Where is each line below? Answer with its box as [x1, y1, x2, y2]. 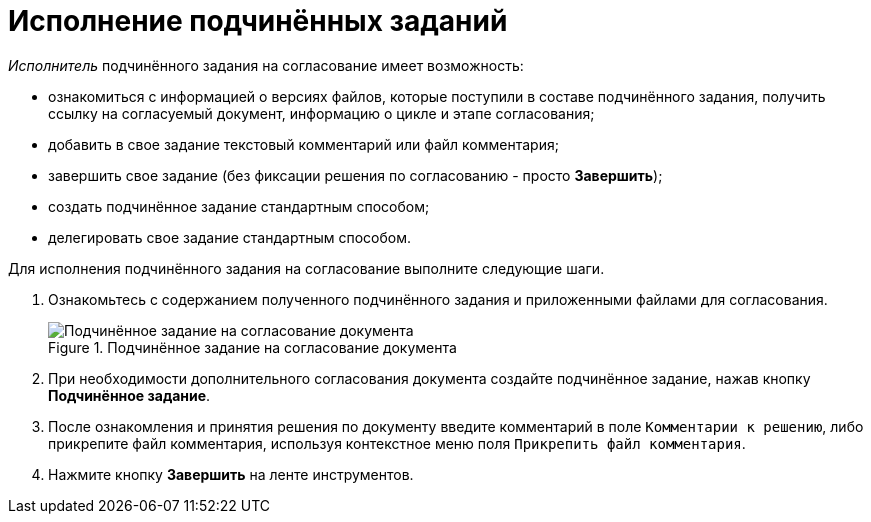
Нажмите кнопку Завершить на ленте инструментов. [48, 465, 414, 483]
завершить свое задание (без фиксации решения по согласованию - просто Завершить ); [48, 166, 663, 184]
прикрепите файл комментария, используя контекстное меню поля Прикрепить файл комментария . [48, 434, 746, 452]
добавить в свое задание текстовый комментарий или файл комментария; [48, 135, 559, 153]
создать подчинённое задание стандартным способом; [48, 197, 430, 215]
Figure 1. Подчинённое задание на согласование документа [48, 338, 457, 356]
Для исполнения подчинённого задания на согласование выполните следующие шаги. [8, 259, 605, 277]
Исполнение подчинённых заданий [8, 4, 508, 38]
